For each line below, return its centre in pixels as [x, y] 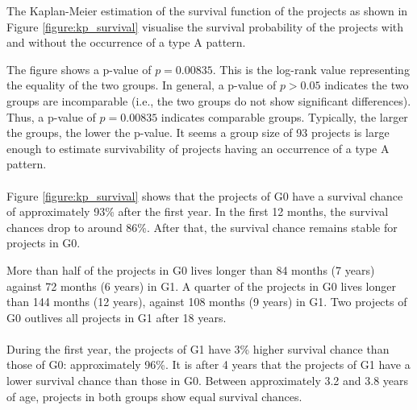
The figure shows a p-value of [79, 69]
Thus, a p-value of [51, 116]
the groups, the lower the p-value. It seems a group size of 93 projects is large [198, 133]
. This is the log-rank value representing [311, 69]
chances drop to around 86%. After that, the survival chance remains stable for [202, 227]
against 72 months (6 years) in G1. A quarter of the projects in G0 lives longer [201, 286]
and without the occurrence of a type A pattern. [126, 42]
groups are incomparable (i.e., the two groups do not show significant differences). [209, 100]
